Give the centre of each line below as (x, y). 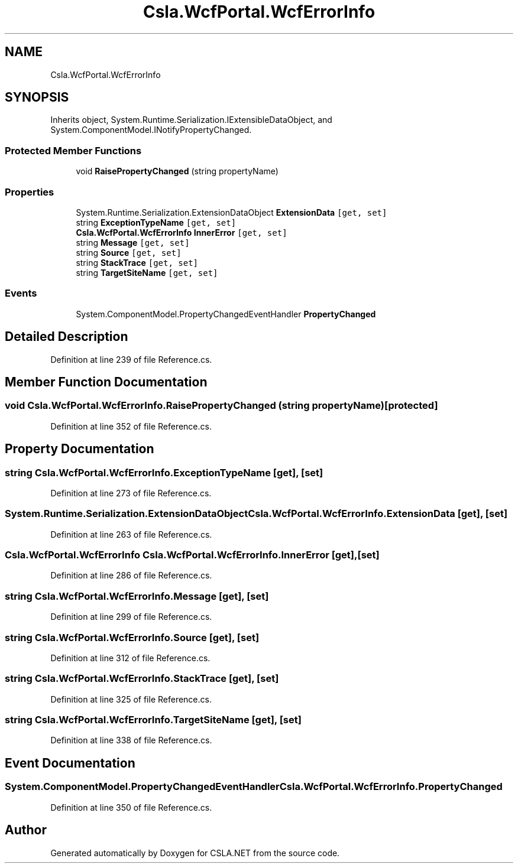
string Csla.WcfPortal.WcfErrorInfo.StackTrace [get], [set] (142, 679)
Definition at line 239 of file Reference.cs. (131, 359)
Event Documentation (70, 763)
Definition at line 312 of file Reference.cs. (130, 658)
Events (21, 293)
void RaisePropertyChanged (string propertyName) (177, 171)
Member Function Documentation (106, 382)
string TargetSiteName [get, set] (147, 272)
